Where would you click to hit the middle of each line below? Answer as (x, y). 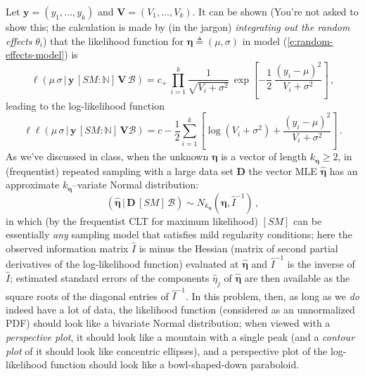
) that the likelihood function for (113, 40)
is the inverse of (321, 264)
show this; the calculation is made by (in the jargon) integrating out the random (178, 27)
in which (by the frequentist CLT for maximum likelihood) (132, 220)
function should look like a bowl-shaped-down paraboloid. (175, 364)
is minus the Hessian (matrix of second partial (238, 248)
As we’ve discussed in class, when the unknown (107, 156)
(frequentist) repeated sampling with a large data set (120, 170)
